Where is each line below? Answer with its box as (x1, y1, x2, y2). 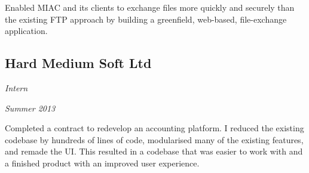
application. (5, 24, 48, 37)
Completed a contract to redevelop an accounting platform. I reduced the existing (5, 122, 304, 134)
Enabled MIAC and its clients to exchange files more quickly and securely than (5, 1, 295, 13)
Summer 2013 (5, 101, 56, 114)
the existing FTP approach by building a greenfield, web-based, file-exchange (5, 13, 287, 25)
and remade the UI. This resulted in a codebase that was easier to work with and (5, 145, 303, 157)
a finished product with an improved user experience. (5, 156, 200, 169)
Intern (5, 81, 28, 94)
